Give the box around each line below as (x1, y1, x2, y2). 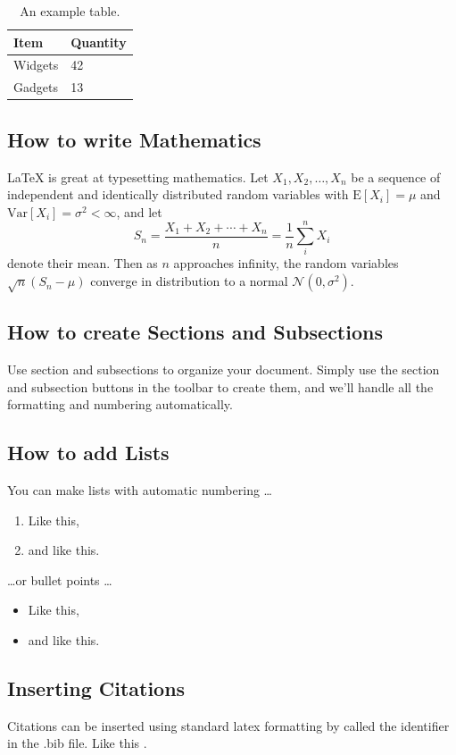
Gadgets (13, 78, 58, 96)
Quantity (70, 32, 127, 51)
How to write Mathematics (7, 125, 261, 153)
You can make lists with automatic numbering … (7, 481, 272, 499)
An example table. (20, 2, 120, 20)
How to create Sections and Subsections (7, 318, 383, 346)
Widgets (13, 55, 59, 74)
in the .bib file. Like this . (7, 734, 147, 752)
